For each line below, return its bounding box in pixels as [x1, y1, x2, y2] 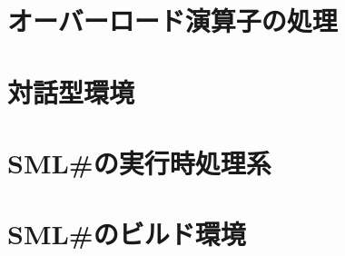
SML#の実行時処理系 [7, 143, 271, 181]
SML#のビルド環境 [7, 215, 246, 252]
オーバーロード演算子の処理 [7, 2, 338, 39]
